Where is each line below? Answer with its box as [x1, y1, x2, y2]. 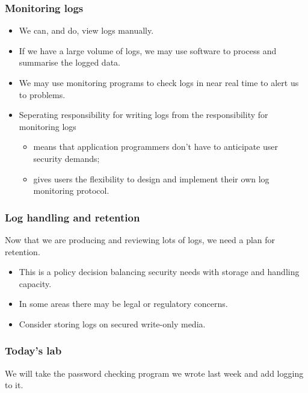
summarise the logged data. [19, 56, 120, 69]
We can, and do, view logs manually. [19, 24, 154, 37]
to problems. [19, 88, 66, 101]
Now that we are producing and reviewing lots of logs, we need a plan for [5, 233, 276, 246]
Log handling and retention [5, 209, 140, 224]
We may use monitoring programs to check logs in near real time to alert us [19, 76, 299, 88]
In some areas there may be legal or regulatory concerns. [19, 297, 228, 310]
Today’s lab [5, 343, 62, 358]
